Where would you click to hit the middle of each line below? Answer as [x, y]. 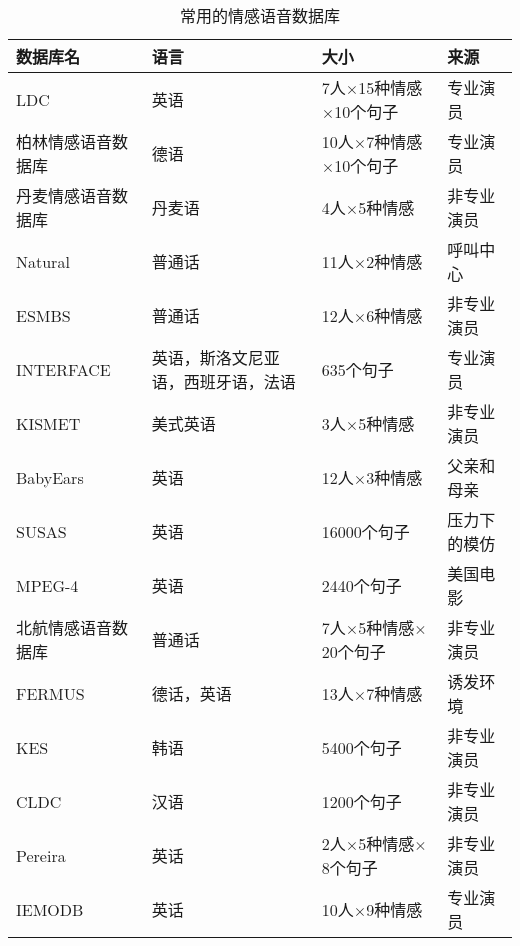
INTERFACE [63, 369]
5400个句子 [361, 747]
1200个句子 [361, 801]
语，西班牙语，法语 [223, 381]
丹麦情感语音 [64, 195]
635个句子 [357, 369]
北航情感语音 [64, 627]
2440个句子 [361, 585]
